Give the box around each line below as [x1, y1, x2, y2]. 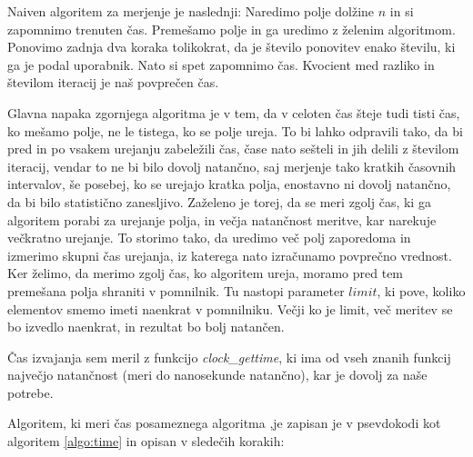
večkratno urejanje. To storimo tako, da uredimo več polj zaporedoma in [7, 228, 411, 247]
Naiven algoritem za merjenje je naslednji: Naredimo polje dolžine [7, 2, 375, 20]
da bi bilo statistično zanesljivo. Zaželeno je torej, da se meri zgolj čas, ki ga [7, 192, 431, 211]
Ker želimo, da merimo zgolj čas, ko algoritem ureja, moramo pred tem [7, 263, 404, 283]
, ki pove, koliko [377, 281, 466, 300]
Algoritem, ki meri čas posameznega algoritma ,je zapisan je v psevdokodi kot [7, 413, 441, 432]
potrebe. [7, 382, 54, 402]
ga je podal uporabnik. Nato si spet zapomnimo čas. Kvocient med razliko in [7, 55, 435, 74]
